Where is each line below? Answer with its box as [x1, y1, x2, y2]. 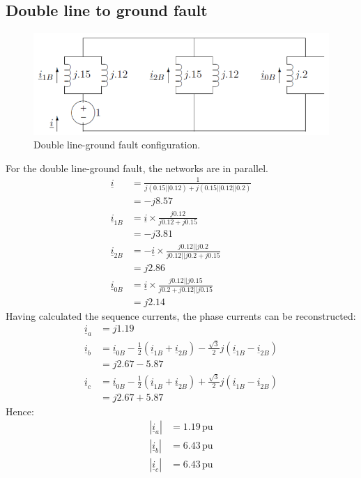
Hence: [6, 403, 34, 418]
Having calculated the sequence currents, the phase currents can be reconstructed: [6, 308, 356, 323]
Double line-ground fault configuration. [33, 137, 201, 152]
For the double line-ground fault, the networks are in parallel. [6, 160, 268, 175]
